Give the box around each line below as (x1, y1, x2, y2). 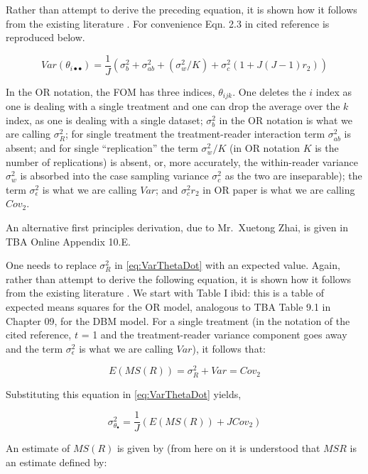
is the (315, 140, 339, 155)
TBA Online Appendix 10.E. (6, 233, 131, 248)
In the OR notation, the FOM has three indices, (6, 84, 215, 99)
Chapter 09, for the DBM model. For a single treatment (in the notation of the (6, 313, 350, 328)
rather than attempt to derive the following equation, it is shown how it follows (6, 271, 352, 286)
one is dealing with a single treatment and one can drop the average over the (6, 99, 340, 114)
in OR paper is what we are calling (202, 182, 355, 197)
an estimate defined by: (6, 454, 107, 469)
